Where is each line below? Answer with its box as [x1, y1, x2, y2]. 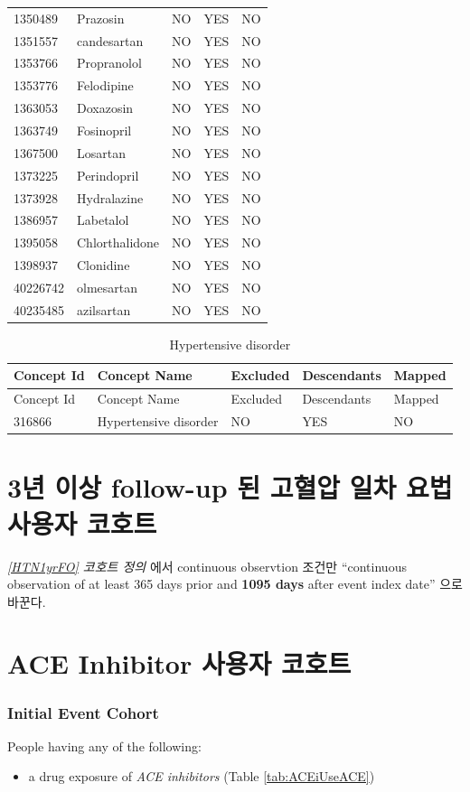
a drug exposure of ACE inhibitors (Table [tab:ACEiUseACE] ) [28, 767, 375, 786]
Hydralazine [77, 188, 144, 207]
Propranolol [77, 53, 142, 72]
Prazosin [77, 8, 125, 27]
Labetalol [77, 210, 129, 229]
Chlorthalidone [77, 233, 160, 252]
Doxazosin [77, 98, 134, 117]
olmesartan [77, 277, 138, 296]
